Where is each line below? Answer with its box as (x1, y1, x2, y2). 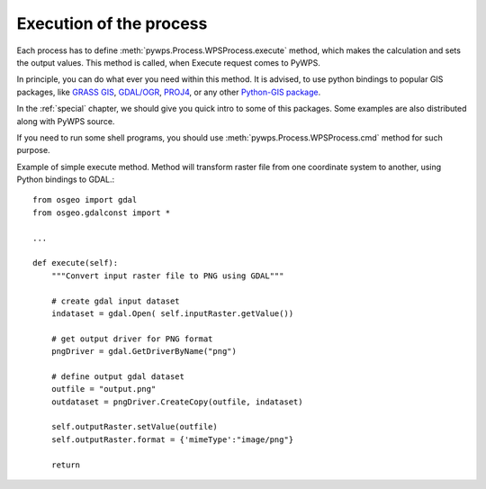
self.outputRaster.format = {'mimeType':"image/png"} (50, 434, 294, 445)
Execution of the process (16, 14, 208, 33)
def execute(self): (32, 258, 119, 268)
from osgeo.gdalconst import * (32, 207, 171, 218)
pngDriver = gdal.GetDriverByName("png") (50, 347, 238, 357)
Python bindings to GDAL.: (16, 174, 115, 185)
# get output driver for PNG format (50, 333, 213, 344)
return (50, 459, 81, 470)
